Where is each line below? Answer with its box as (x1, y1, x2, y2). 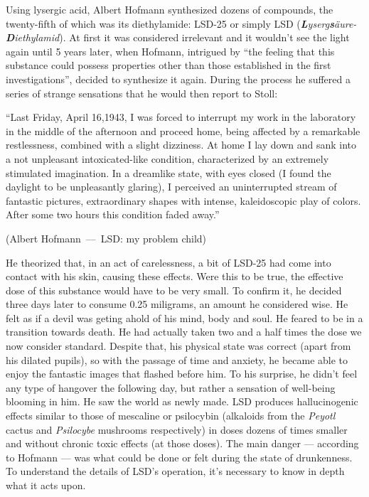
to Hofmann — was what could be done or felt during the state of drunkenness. (6, 449, 353, 464)
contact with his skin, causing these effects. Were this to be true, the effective (6, 269, 343, 284)
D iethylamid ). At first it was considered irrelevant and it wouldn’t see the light (6, 30, 350, 45)
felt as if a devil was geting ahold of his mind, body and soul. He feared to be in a (6, 310, 363, 325)
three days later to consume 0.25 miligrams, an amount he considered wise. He (6, 296, 348, 311)
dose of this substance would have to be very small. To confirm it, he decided (6, 282, 342, 297)
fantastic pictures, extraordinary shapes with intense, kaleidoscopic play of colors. (6, 193, 361, 208)
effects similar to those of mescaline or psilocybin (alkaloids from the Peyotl (6, 408, 336, 423)
